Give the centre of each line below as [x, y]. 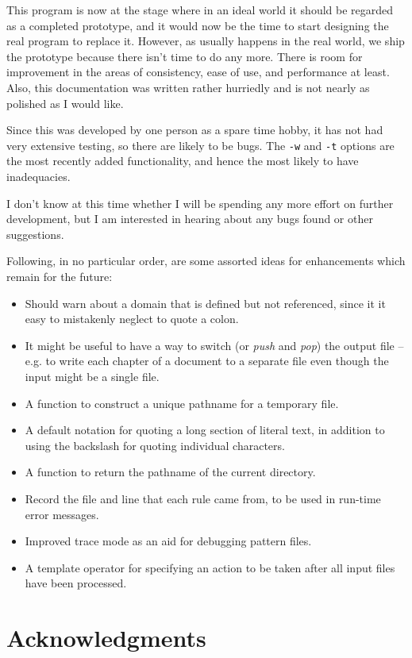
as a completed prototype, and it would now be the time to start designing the [198, 25]
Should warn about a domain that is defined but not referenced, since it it [205, 303]
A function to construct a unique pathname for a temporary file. [182, 403]
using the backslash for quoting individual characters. [155, 445]
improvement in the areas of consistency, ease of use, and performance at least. [198, 72]
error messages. [62, 514]
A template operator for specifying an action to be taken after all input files [210, 567]
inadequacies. [39, 176]
